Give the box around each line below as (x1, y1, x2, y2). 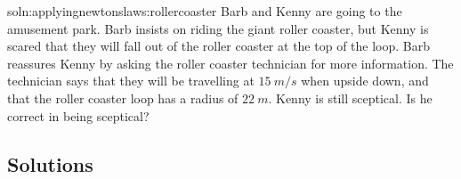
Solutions (7, 150, 93, 177)
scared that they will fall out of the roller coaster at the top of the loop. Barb (7, 37, 430, 55)
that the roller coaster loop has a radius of (7, 88, 239, 107)
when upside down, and (301, 71, 429, 90)
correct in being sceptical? (7, 106, 150, 125)
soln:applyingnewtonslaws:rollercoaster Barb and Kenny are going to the (7, 2, 402, 20)
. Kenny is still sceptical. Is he (268, 88, 433, 107)
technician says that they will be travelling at (7, 71, 255, 90)
